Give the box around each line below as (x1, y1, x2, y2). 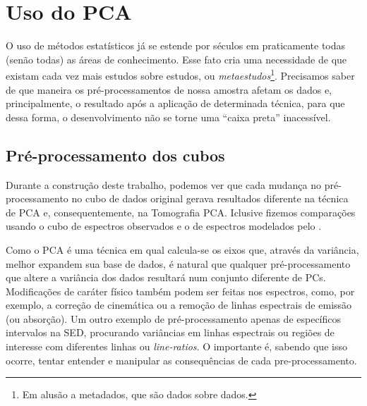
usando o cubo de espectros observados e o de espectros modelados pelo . (6, 219, 322, 233)
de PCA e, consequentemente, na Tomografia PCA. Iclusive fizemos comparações (6, 204, 356, 219)
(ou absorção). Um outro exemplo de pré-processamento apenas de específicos (6, 311, 342, 326)
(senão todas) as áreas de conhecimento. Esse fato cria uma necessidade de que (6, 51, 347, 66)
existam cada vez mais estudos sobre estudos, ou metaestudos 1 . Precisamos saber (6, 66, 355, 82)
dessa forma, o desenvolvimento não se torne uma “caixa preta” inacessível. (6, 109, 331, 124)
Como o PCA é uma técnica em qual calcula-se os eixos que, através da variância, (6, 242, 359, 257)
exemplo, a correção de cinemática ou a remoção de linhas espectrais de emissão (6, 297, 352, 312)
